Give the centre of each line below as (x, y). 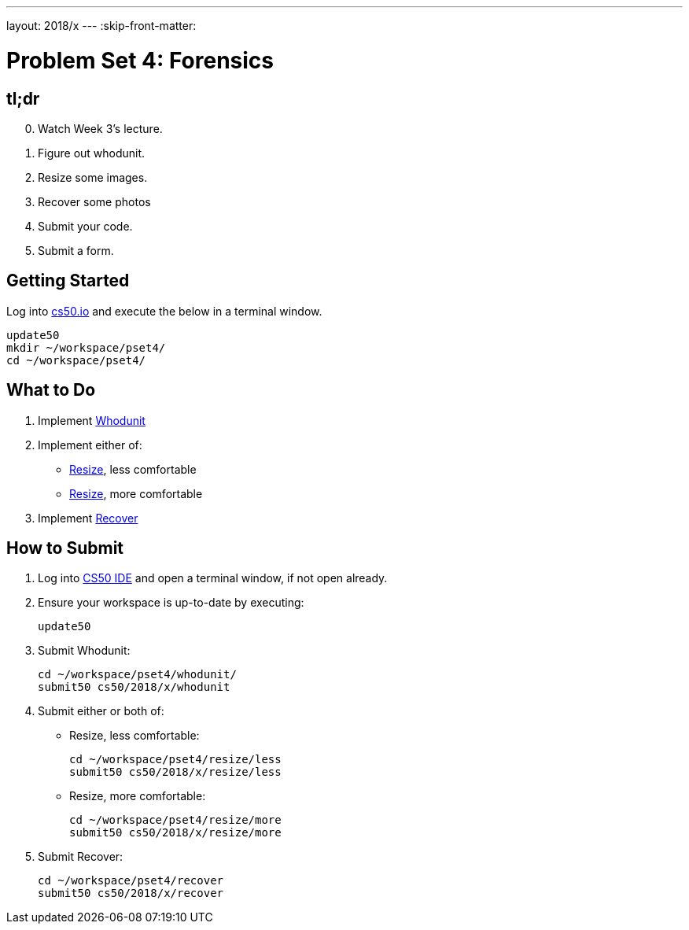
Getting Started (68, 281)
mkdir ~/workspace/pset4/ (86, 347)
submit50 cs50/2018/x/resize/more (175, 833)
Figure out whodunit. (92, 153)
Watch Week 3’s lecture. (100, 128)
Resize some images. (93, 177)
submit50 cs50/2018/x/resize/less (175, 772)
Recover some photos (94, 201)
